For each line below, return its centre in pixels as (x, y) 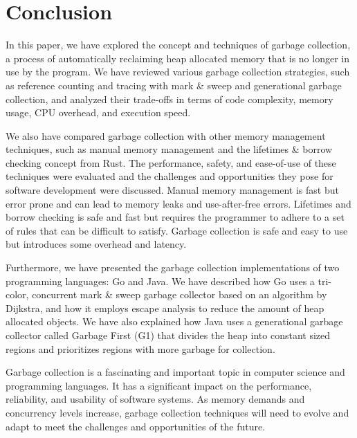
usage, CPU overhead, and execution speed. (98, 112)
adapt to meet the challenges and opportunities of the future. (136, 426)
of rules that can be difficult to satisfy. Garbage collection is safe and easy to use (177, 230)
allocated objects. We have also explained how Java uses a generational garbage (174, 321)
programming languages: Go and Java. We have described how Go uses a (160, 281)
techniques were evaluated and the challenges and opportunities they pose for (170, 176)
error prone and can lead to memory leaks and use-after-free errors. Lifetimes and (178, 203)
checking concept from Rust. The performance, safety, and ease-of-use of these (171, 162)
